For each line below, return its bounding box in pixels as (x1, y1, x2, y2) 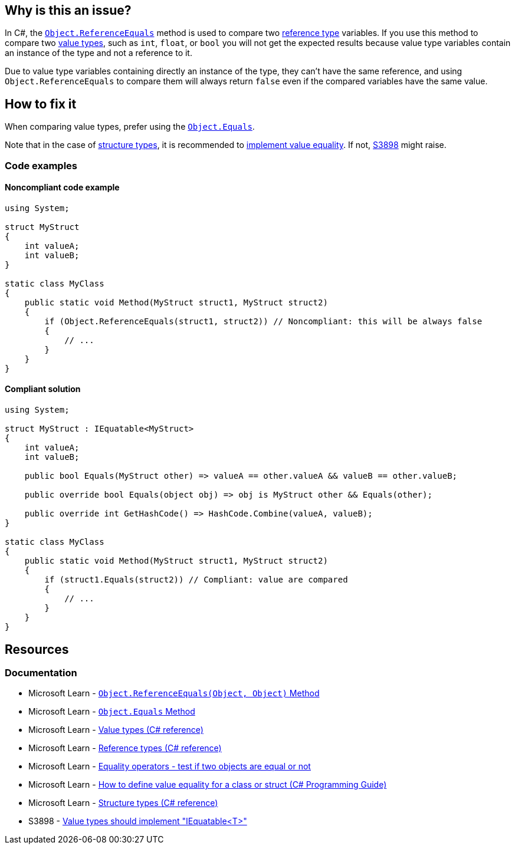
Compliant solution (5, 384, 81, 394)
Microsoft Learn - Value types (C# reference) (28, 725, 204, 735)
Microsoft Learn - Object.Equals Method (28, 706, 195, 717)
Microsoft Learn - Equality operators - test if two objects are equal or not (28, 761, 311, 772)
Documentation (5, 666, 77, 679)
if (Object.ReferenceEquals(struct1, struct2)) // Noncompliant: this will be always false (44, 316, 483, 326)
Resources (5, 641, 69, 657)
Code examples (5, 159, 78, 172)
